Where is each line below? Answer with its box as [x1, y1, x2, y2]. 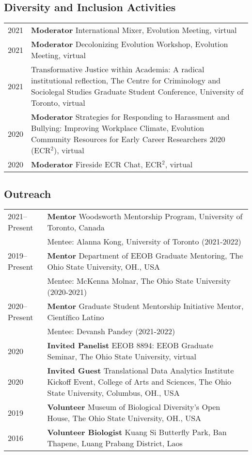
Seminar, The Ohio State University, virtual [47, 351, 196, 362]
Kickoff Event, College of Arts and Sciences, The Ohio [47, 376, 232, 388]
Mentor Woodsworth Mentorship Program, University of [47, 211, 243, 222]
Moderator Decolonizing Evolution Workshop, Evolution [31, 38, 228, 50]
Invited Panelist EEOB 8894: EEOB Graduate [47, 340, 214, 351]
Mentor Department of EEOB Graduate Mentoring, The [47, 250, 243, 261]
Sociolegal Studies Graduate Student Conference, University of [31, 86, 244, 97]
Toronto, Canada [47, 222, 105, 233]
